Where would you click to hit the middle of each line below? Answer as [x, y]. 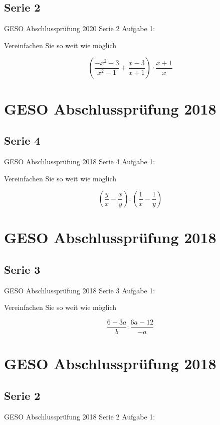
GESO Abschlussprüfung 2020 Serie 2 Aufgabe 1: [80, 28]
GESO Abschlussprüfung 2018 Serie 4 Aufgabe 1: [80, 161]
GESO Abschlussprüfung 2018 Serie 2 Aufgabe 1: [80, 416]
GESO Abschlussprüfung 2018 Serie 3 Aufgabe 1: [80, 290]
